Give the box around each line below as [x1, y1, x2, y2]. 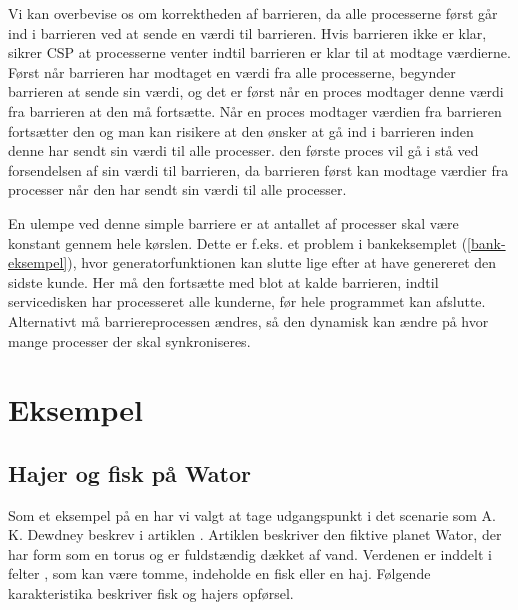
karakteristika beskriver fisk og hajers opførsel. [8, 583, 294, 604]
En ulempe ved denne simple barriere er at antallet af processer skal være [8, 212, 459, 233]
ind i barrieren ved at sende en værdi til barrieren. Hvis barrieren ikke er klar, [8, 22, 487, 43]
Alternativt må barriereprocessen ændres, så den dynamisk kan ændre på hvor [8, 310, 489, 331]
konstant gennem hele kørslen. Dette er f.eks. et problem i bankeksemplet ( [8, 232, 468, 253]
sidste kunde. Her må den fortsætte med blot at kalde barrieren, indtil [8, 271, 439, 292]
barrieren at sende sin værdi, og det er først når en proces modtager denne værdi [8, 81, 504, 102]
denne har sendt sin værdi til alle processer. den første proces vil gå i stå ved [8, 140, 479, 161]
